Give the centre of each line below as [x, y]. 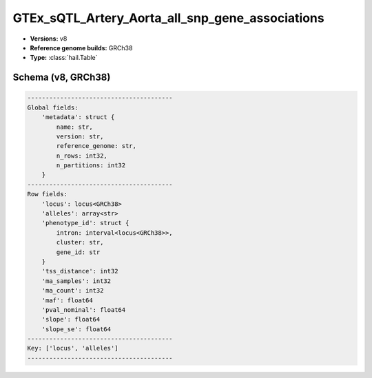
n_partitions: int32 [91, 166]
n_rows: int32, [82, 156]
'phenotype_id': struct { [85, 223]
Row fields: [48, 194]
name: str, [74, 127]
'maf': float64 [67, 300]
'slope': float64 [71, 319]
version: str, [80, 136]
